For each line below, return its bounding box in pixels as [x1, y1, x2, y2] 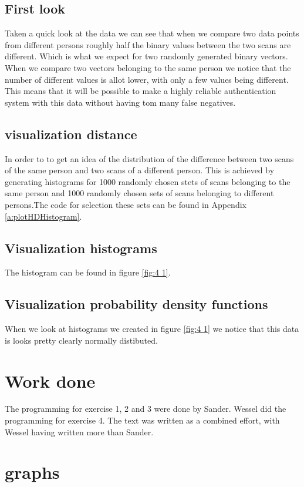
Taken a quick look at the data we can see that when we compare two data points [5, 27, 299, 39]
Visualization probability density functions [5, 295, 268, 313]
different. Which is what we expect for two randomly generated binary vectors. [5, 50, 288, 62]
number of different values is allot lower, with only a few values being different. [5, 73, 289, 85]
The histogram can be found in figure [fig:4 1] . [5, 266, 171, 278]
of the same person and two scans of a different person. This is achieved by [5, 164, 275, 176]
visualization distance [5, 125, 137, 143]
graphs [5, 460, 60, 484]
